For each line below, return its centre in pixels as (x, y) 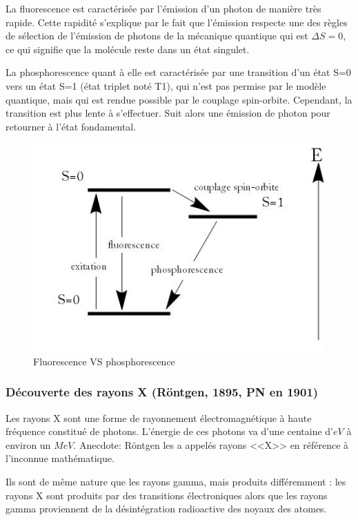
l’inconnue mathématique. (60, 458)
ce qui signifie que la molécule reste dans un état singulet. (128, 49)
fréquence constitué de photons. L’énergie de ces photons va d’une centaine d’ (170, 431)
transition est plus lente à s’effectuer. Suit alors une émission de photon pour (168, 113)
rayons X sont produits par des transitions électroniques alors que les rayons (167, 495)
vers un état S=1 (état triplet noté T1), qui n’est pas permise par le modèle (166, 85)
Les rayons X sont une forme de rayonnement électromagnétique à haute (159, 417)
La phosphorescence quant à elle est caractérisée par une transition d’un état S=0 (178, 72)
